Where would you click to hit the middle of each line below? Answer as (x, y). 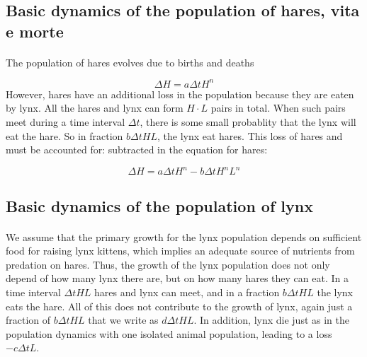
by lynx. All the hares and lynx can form (95, 108)
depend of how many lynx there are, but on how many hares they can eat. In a (177, 278)
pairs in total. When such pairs (278, 108)
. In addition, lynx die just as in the (271, 320)
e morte (35, 31)
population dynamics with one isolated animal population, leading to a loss (169, 333)
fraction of (28, 320)
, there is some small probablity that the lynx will (248, 122)
